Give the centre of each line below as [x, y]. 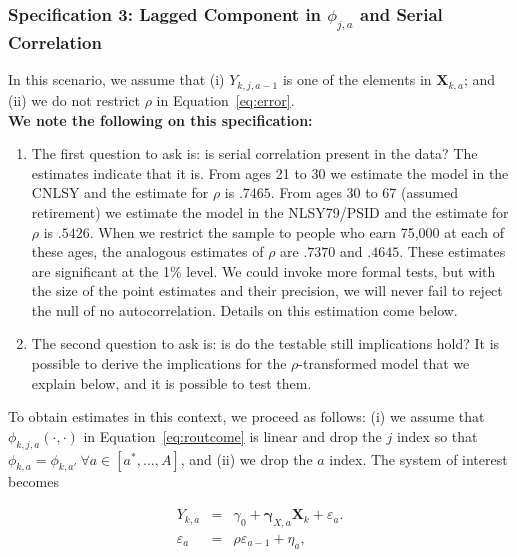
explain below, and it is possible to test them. [171, 382]
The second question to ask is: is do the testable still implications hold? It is [265, 343]
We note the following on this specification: [160, 119]
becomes [34, 481]
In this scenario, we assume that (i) [116, 79]
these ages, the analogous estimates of [147, 251]
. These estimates [452, 251]
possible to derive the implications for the [159, 363]
